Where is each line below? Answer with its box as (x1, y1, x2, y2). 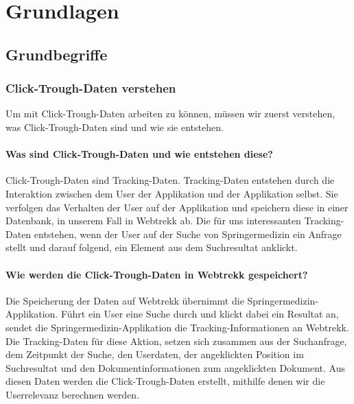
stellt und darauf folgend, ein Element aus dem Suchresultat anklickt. (5, 240, 298, 254)
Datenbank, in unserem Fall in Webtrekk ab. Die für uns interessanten (5, 213, 301, 228)
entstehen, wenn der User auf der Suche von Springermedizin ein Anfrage (34, 226, 342, 241)
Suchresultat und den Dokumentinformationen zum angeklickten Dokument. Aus (5, 360, 345, 375)
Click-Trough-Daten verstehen (5, 80, 176, 97)
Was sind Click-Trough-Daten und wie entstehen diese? (5, 147, 273, 161)
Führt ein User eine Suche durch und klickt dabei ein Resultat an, (60, 307, 339, 321)
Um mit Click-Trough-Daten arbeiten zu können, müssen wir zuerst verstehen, (5, 106, 335, 121)
